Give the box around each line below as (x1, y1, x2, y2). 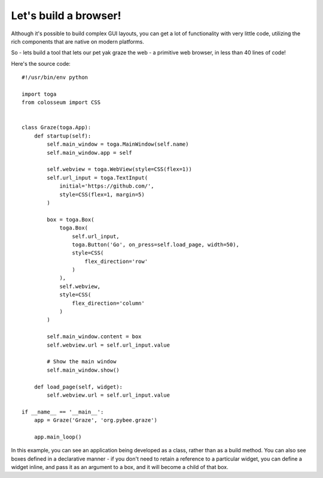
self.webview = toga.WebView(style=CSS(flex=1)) (47, 166, 193, 173)
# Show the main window (47, 358, 117, 365)
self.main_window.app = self (47, 149, 133, 156)
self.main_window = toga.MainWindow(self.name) (47, 141, 189, 148)
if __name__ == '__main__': (22, 408, 104, 415)
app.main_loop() (33, 433, 82, 440)
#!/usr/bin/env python (22, 74, 89, 81)
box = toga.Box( (47, 216, 95, 223)
